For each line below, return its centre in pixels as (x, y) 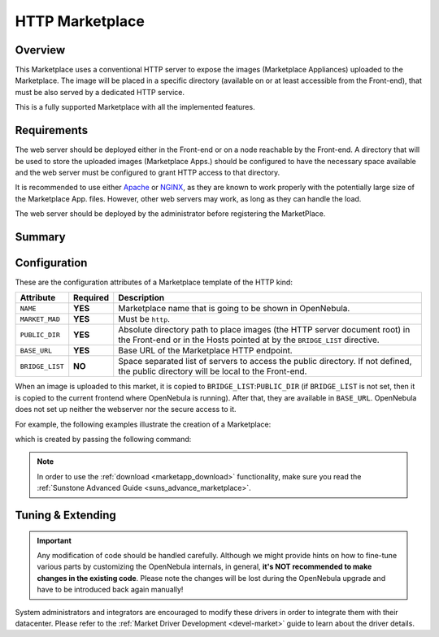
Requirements (52, 130)
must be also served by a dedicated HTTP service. (100, 92)
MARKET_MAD (40, 319)
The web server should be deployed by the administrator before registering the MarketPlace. (170, 214)
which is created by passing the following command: (103, 439)
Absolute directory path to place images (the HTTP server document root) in (264, 330)
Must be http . (144, 319)
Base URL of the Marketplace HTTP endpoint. (205, 351)
